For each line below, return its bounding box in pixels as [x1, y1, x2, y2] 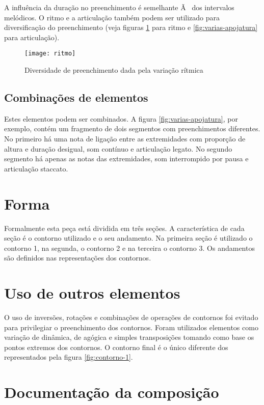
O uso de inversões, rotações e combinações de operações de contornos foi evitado [4, 312, 258, 323]
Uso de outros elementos [4, 282, 180, 303]
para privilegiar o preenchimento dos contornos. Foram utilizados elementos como [4, 322, 258, 332]
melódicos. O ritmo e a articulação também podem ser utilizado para [4, 12, 220, 22]
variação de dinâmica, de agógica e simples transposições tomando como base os [4, 332, 254, 342]
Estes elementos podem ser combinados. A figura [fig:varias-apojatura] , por [4, 113, 238, 124]
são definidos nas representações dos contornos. [4, 252, 151, 263]
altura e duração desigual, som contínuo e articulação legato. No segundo [4, 143, 232, 154]
